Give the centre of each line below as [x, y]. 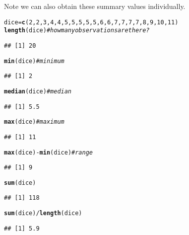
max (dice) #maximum [34, 122]
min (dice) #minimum [34, 61]
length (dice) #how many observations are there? [77, 31]
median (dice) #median [38, 91]
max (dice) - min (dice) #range [48, 152]
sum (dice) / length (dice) [43, 213]
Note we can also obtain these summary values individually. [95, 6]
